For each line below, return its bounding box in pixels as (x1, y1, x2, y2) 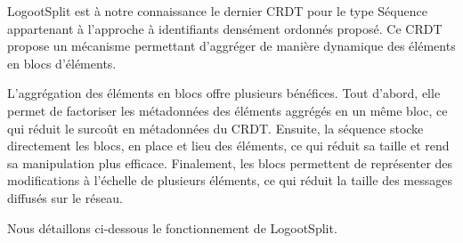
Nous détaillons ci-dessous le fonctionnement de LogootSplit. (7, 218, 337, 237)
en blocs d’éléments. (7, 53, 117, 72)
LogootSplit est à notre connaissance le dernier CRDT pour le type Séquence (7, 2, 427, 20)
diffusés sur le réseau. (7, 188, 123, 207)
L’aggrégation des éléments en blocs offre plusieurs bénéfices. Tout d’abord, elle (7, 84, 441, 102)
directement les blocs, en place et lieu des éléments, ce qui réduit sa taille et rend (7, 136, 450, 155)
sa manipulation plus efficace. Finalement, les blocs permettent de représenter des (7, 153, 453, 172)
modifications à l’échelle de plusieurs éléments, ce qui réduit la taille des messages (7, 171, 452, 190)
